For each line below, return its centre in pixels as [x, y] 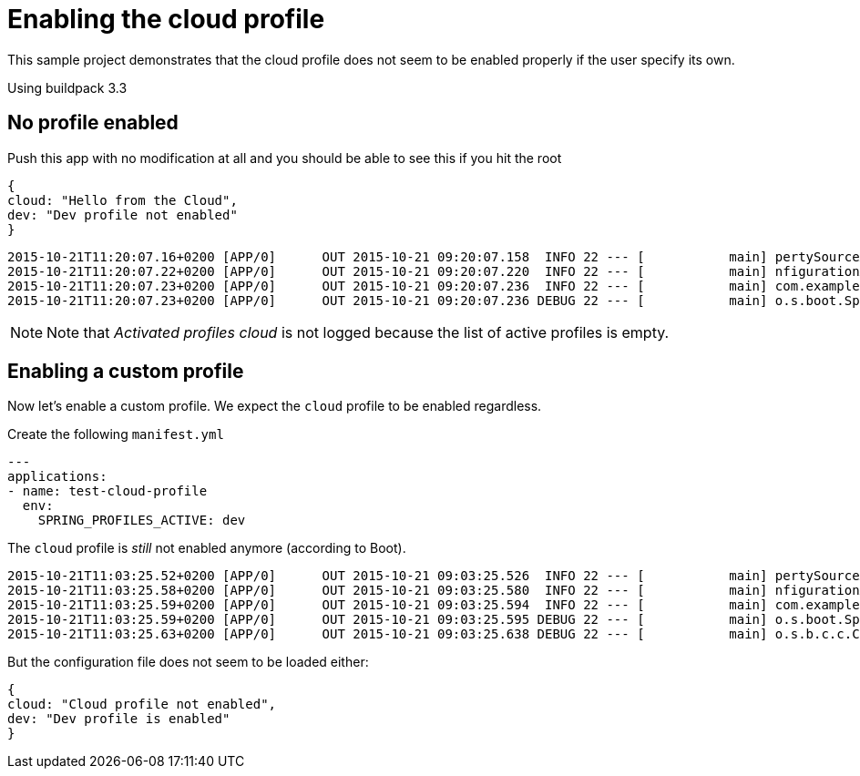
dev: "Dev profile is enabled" [119, 719]
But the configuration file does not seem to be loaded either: [188, 662]
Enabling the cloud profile [166, 19]
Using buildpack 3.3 [67, 87]
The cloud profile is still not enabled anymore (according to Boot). [207, 548]
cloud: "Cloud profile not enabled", [142, 705]
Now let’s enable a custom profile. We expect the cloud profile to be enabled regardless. [275, 406]
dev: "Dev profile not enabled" [123, 214]
